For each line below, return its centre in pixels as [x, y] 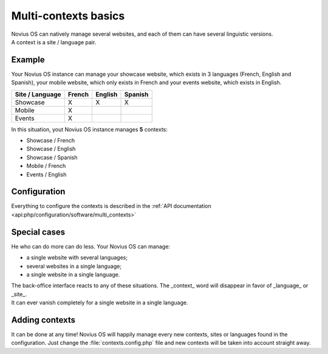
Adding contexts [43, 320]
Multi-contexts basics [68, 16]
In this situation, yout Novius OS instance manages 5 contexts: [90, 129]
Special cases [38, 232]
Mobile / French [46, 166]
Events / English [46, 174]
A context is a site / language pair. [54, 42]
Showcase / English [51, 149]
